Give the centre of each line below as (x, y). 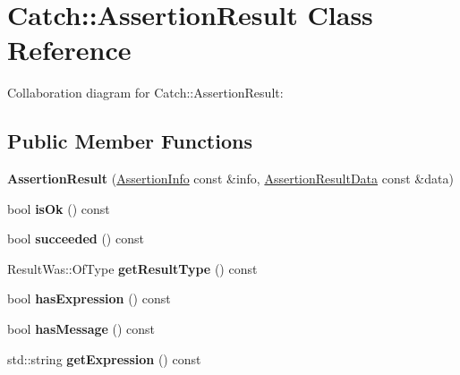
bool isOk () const (59, 208)
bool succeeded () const (76, 239)
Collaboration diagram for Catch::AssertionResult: (145, 93)
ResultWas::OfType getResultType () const (132, 268)
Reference (69, 50)
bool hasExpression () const (89, 298)
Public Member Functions (130, 141)
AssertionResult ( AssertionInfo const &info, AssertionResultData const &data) (230, 179)
